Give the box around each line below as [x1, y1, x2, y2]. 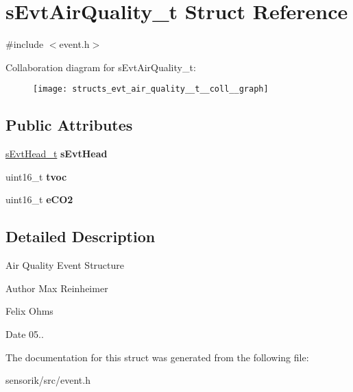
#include [5, 37, 44, 51]
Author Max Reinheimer [5, 280, 108, 295]
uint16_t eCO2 [5, 192, 73, 207]
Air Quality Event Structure [5, 258, 125, 272]
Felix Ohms [5, 304, 53, 318]
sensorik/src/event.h [5, 373, 90, 387]
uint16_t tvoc [5, 169, 67, 183]
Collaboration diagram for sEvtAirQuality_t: [5, 60, 196, 74]
